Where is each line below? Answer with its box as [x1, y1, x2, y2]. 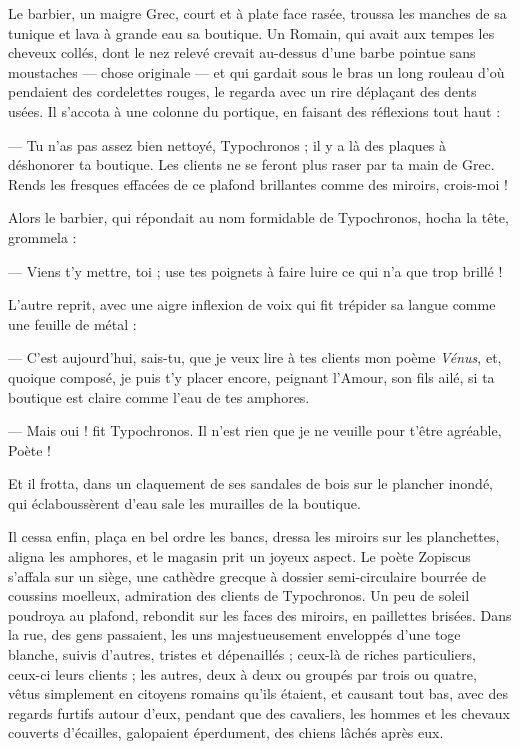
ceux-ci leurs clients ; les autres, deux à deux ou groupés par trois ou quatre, [8, 663, 477, 684]
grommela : [8, 226, 77, 247]
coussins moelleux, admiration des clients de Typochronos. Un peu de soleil [8, 585, 470, 606]
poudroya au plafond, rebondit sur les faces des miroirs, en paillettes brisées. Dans [8, 604, 512, 625]
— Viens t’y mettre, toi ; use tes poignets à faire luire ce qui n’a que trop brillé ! [8, 260, 503, 281]
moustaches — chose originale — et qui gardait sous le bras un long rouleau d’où [8, 61, 505, 82]
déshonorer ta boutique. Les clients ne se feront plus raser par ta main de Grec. [8, 154, 495, 175]
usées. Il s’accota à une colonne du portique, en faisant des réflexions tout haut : [8, 100, 501, 121]
